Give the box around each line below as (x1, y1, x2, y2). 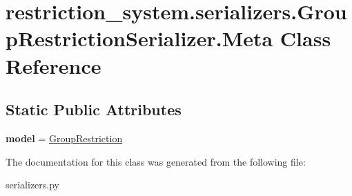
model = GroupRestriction (6, 130, 123, 145)
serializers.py (6, 177, 60, 192)
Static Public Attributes (6, 99, 182, 120)
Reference (6, 51, 101, 79)
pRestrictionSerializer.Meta (6, 24, 273, 52)
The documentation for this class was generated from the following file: (6, 154, 306, 168)
